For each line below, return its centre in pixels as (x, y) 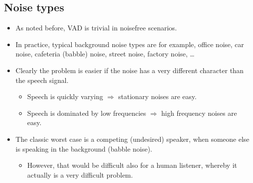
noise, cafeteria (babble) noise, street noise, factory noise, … (105, 54)
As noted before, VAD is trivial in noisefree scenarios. (96, 28)
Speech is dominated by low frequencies (87, 113)
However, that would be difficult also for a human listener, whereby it (132, 165)
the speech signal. (42, 80)
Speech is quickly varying (65, 96)
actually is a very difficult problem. (80, 174)
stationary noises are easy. (157, 96)
